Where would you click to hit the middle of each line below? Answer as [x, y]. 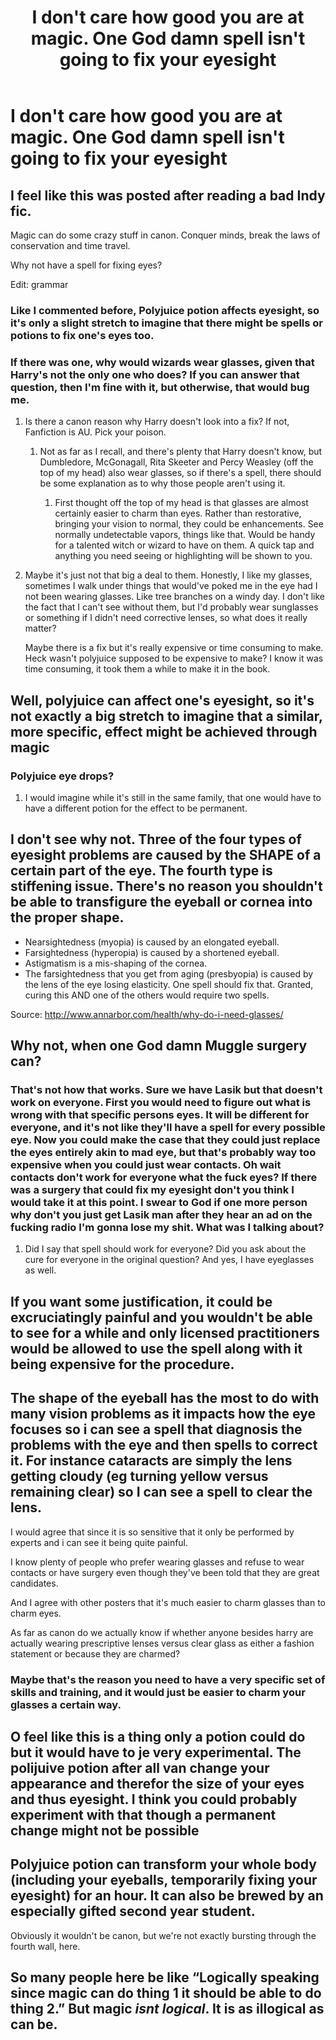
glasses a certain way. [66, 1704]
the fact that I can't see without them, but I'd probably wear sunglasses [171, 607]
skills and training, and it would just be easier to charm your [158, 1692]
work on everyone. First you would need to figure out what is [161, 1103]
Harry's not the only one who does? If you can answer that [155, 374]
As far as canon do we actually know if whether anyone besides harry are [162, 1632]
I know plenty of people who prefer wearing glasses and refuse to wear [157, 1562]
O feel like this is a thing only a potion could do [158, 1736]
